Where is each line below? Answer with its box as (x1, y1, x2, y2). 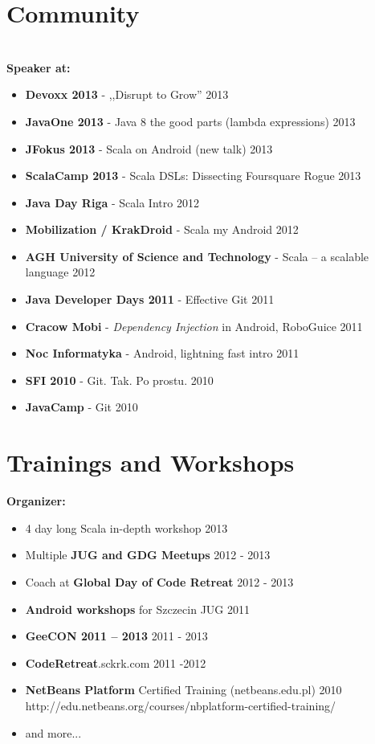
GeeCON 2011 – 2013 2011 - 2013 (25, 627, 208, 644)
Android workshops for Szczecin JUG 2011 (25, 600, 250, 617)
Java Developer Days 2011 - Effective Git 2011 (25, 291, 275, 308)
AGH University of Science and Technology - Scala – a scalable (25, 247, 369, 264)
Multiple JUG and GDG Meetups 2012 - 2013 (25, 546, 271, 563)
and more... (25, 724, 82, 741)
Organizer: (6, 493, 66, 509)
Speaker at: (6, 59, 71, 76)
